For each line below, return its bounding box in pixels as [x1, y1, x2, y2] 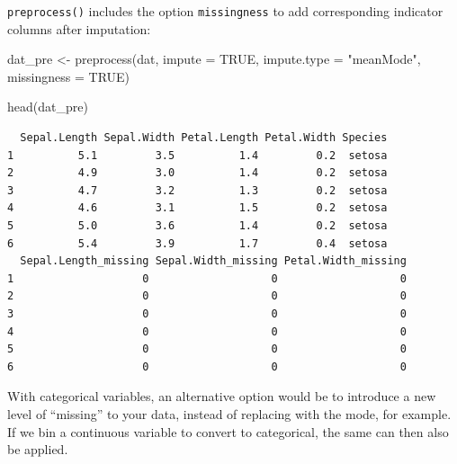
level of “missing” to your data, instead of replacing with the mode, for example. [7, 404, 452, 423]
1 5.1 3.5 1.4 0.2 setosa [7, 148, 388, 162]
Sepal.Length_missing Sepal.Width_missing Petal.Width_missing [20, 254, 407, 268]
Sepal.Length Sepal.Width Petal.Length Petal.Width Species [20, 131, 388, 145]
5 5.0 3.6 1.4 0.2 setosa [7, 219, 388, 232]
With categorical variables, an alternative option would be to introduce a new [7, 387, 436, 406]
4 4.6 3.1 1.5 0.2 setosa [7, 201, 388, 215]
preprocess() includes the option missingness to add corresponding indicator [7, 2, 444, 20]
